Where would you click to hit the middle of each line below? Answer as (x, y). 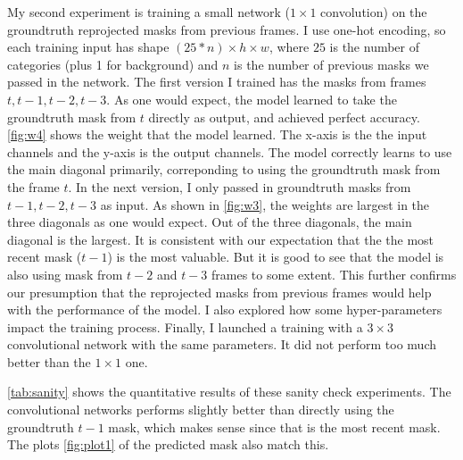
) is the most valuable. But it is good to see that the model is (276, 257)
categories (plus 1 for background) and (113, 64)
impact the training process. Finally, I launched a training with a (185, 326)
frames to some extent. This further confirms (334, 274)
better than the (49, 361)
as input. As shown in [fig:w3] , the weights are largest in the (265, 204)
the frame (33, 186)
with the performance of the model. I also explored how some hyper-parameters (225, 309)
